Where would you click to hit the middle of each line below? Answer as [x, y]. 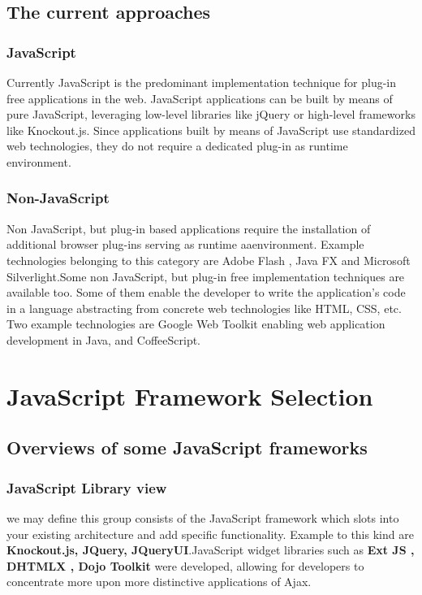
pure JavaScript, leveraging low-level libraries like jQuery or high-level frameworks [211, 114]
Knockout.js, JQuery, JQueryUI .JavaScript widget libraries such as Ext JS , [211, 550]
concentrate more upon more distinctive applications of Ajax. [159, 582]
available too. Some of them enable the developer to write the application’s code [206, 292]
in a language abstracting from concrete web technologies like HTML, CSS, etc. [204, 308]
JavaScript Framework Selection [190, 395]
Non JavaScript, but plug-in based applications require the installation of [189, 228]
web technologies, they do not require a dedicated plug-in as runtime [177, 146]
